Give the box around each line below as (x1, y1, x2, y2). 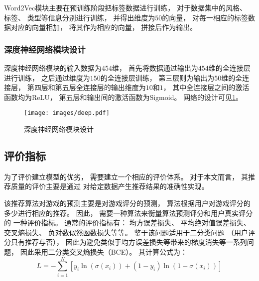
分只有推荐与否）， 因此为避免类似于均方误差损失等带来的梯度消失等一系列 (4, 237, 247, 247)
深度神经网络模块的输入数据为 (4, 63, 102, 73)
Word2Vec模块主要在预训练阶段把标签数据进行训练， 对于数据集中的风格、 (4, 2, 247, 12)
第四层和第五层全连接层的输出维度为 (27, 82, 146, 93)
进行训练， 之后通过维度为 (4, 72, 90, 83)
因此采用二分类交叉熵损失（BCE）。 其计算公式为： (20, 246, 187, 257)
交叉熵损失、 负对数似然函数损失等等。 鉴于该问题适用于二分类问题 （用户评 (4, 227, 255, 237)
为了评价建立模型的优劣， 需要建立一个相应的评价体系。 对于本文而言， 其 (4, 171, 248, 182)
